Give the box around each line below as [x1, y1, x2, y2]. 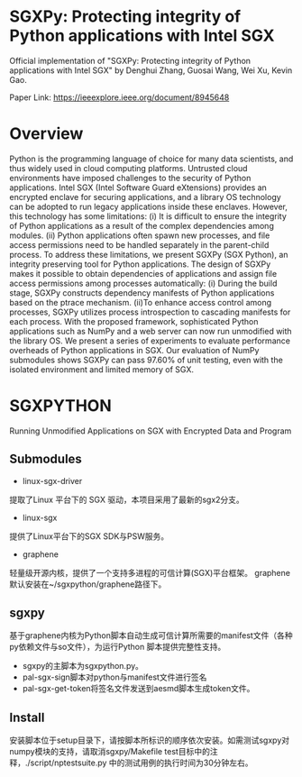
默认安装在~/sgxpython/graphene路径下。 [9, 579, 167, 590]
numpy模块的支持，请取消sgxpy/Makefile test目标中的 [9, 746, 210, 757]
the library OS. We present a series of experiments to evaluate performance [9, 335, 291, 346]
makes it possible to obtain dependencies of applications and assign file [9, 268, 278, 279]
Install [9, 709, 45, 725]
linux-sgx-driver [22, 475, 83, 486]
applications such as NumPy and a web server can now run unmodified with [9, 325, 292, 336]
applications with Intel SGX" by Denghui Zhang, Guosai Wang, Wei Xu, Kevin [9, 65, 293, 76]
